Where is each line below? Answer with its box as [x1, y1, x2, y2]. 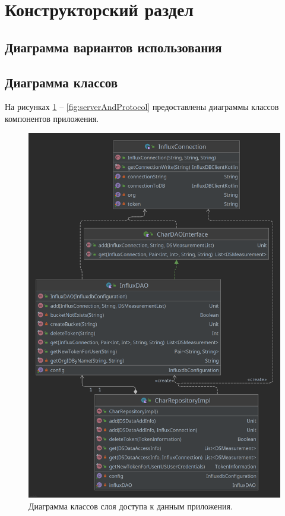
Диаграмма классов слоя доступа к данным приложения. [28, 499, 233, 512]
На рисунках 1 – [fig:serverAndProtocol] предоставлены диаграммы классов [5, 100, 279, 113]
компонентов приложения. [5, 112, 99, 124]
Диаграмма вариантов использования [5, 37, 222, 56]
